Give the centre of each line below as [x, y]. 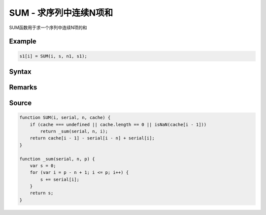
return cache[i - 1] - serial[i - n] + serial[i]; [92, 138]
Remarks [23, 87]
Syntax [20, 71]
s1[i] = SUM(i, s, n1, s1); [53, 56]
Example [23, 41]
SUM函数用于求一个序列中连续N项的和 [48, 27]
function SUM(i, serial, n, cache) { [65, 118]
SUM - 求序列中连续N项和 [61, 13]
